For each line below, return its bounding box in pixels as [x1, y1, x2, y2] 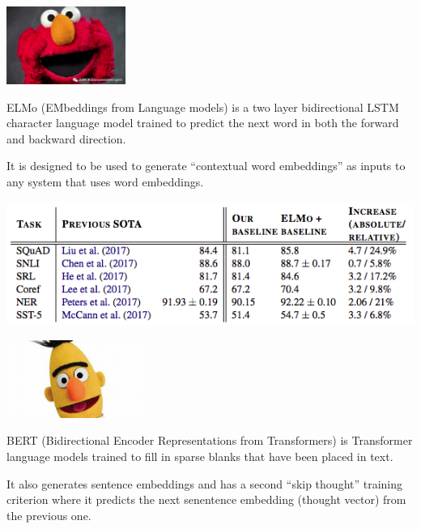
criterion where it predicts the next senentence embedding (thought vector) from [6, 491, 406, 508]
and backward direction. [6, 130, 126, 147]
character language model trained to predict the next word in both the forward [6, 114, 399, 131]
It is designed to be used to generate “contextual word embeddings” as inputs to [6, 157, 406, 174]
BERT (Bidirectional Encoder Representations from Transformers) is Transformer [6, 432, 413, 449]
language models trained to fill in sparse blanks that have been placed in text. [6, 447, 393, 464]
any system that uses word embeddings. [6, 173, 204, 190]
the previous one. [6, 506, 91, 523]
